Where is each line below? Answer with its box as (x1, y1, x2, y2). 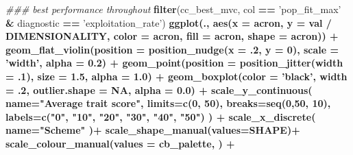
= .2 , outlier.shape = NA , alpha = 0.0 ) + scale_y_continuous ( (5, 82, 313, 97)
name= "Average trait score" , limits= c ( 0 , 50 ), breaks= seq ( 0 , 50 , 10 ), (5, 96, 331, 110)
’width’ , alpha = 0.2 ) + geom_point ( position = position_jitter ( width (5, 56, 343, 70)
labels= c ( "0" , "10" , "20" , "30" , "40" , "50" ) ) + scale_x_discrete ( (5, 109, 316, 123)
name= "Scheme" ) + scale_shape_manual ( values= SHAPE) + (5, 123, 300, 137)
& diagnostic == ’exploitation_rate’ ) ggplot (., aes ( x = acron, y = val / (5, 15, 332, 29)
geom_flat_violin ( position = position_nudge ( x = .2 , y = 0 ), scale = (5, 42, 339, 56)
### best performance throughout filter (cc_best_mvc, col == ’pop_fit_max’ (5, 2, 341, 16)
